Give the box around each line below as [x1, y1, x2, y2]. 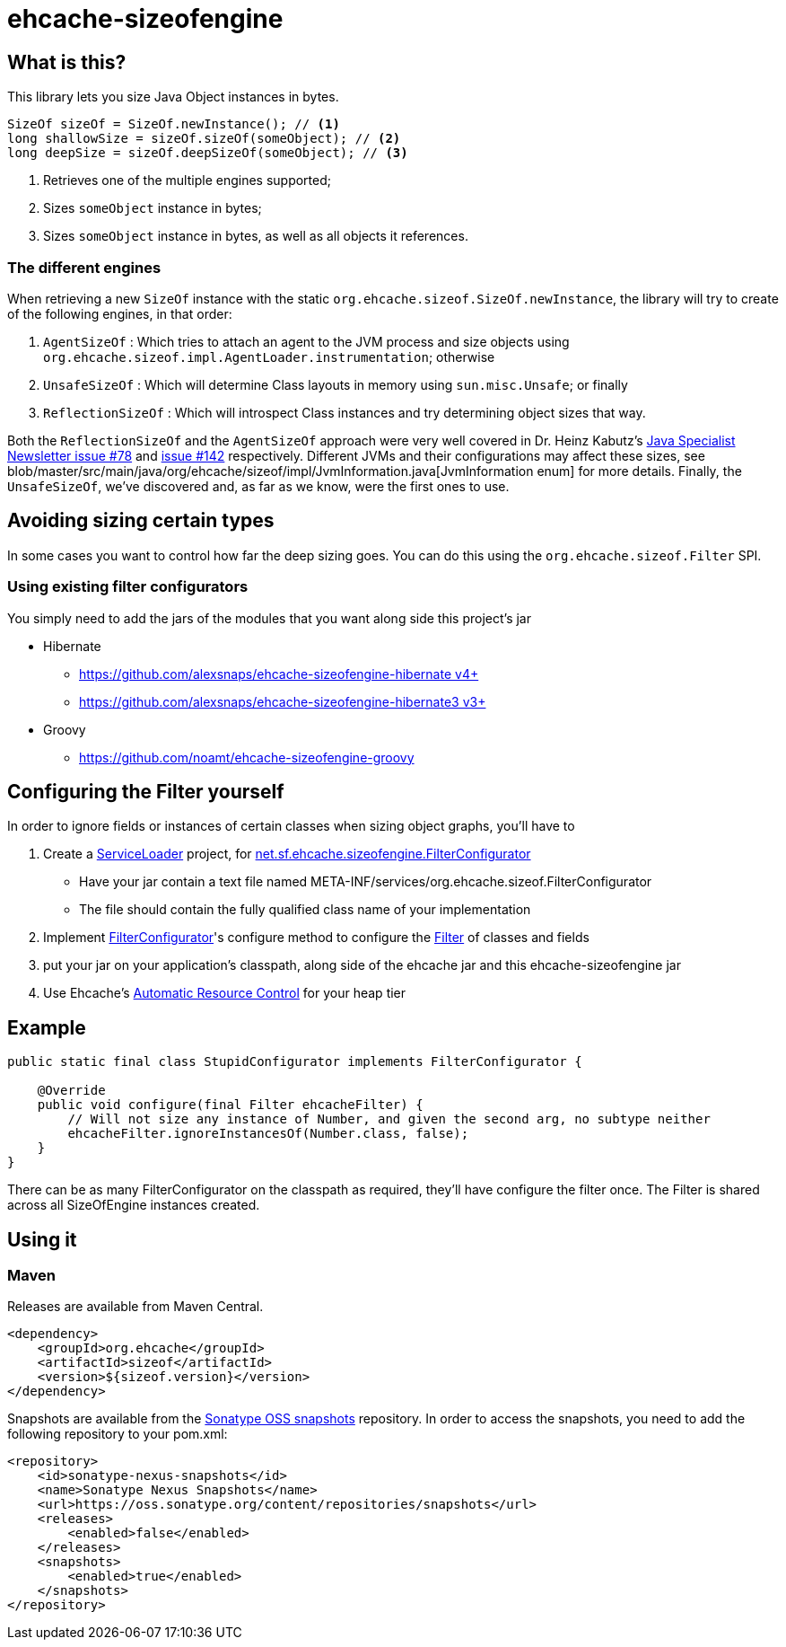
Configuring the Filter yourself [7, 779, 284, 803]
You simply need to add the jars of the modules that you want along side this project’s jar [7, 610, 531, 626]
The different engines [7, 258, 162, 277]
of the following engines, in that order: [7, 305, 232, 321]
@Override [37, 1083, 106, 1098]
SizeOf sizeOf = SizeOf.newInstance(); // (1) [7, 117, 340, 132]
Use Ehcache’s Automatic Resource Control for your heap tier [43, 985, 406, 1001]
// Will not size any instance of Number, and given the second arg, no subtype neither [67, 1112, 711, 1127]
